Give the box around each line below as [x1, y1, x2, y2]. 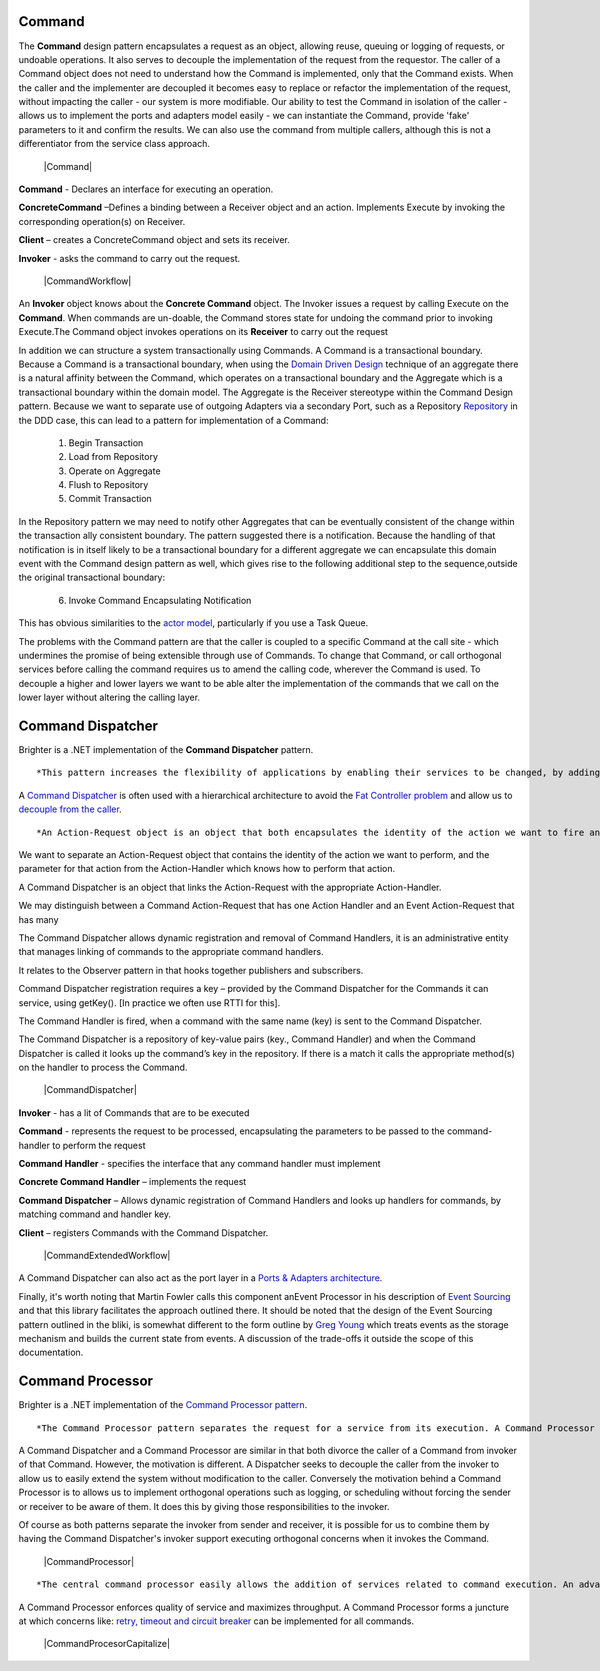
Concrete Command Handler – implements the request [18, 1176, 247, 1188]
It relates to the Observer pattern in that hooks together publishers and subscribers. [18, 964, 364, 976]
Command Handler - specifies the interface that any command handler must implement [18, 1158, 381, 1170]
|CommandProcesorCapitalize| [43, 1638, 170, 1650]
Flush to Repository [68, 479, 149, 491]
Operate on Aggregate [68, 465, 161, 477]
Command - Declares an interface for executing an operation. [18, 183, 274, 195]
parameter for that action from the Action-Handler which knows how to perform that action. [18, 863, 396, 875]
